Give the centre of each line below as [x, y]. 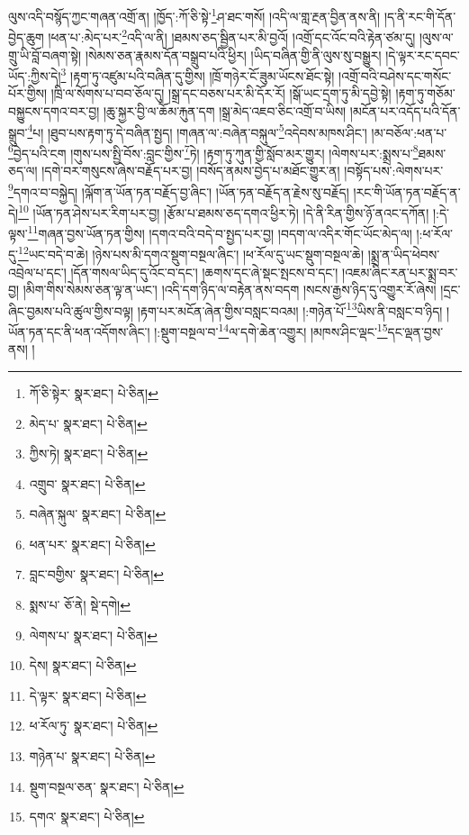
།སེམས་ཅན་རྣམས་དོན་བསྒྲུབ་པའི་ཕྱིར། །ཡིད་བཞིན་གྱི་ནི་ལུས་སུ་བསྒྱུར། [233, 54]
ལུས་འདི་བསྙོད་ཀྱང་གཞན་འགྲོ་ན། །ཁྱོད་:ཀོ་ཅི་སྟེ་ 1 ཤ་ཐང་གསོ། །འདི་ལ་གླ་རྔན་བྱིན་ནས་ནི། [194, 15]
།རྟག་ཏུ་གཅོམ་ [425, 93]
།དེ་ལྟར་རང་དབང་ [423, 54]
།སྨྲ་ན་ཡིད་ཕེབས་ [404, 254]
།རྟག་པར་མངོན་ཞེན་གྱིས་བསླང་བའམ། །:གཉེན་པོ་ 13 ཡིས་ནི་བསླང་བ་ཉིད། [290, 309]
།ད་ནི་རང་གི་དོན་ [420, 16]
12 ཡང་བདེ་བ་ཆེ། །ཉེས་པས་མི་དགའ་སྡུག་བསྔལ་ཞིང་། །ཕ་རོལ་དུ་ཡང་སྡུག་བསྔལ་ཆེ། [191, 253]
